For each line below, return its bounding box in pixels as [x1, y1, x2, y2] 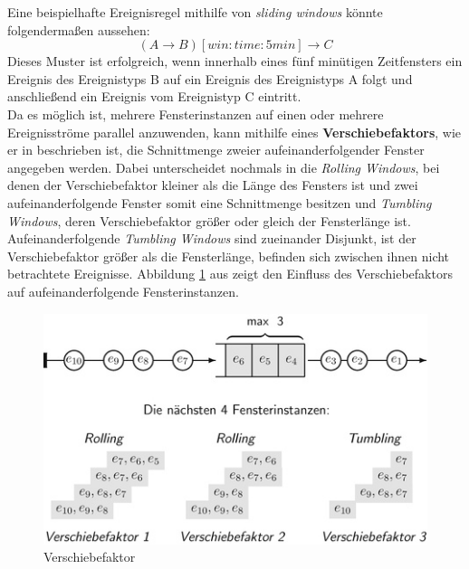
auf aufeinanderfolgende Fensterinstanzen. [7, 281, 239, 300]
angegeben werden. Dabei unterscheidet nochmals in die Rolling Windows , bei [7, 157, 440, 176]
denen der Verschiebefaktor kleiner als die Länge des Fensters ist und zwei [7, 175, 418, 194]
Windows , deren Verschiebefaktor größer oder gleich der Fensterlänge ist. [7, 211, 411, 230]
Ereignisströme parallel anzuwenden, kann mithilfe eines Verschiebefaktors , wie [7, 122, 462, 141]
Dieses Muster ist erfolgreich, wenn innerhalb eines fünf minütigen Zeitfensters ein [7, 52, 463, 71]
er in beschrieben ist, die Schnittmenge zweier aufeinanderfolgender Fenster [7, 140, 425, 159]
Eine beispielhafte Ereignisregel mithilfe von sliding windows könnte [7, 3, 383, 21]
